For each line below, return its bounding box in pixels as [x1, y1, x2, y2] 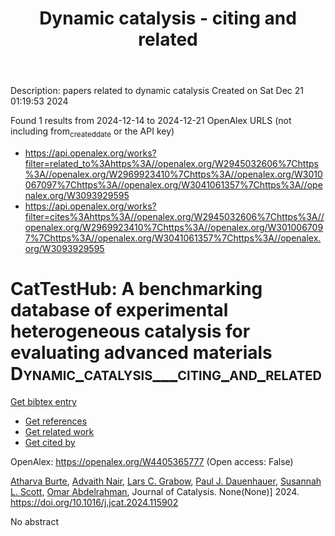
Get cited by [24, 436, 76, 448]
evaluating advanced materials [10, 342, 273, 364]
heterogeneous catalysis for [10, 320, 251, 343]
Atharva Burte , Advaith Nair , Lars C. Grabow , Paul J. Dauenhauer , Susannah [10, 475, 322, 487]
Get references [24, 415, 88, 427]
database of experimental [10, 299, 229, 322]
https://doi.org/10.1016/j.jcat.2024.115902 [10, 496, 179, 508]
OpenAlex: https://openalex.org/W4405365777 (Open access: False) [10, 455, 294, 467]
